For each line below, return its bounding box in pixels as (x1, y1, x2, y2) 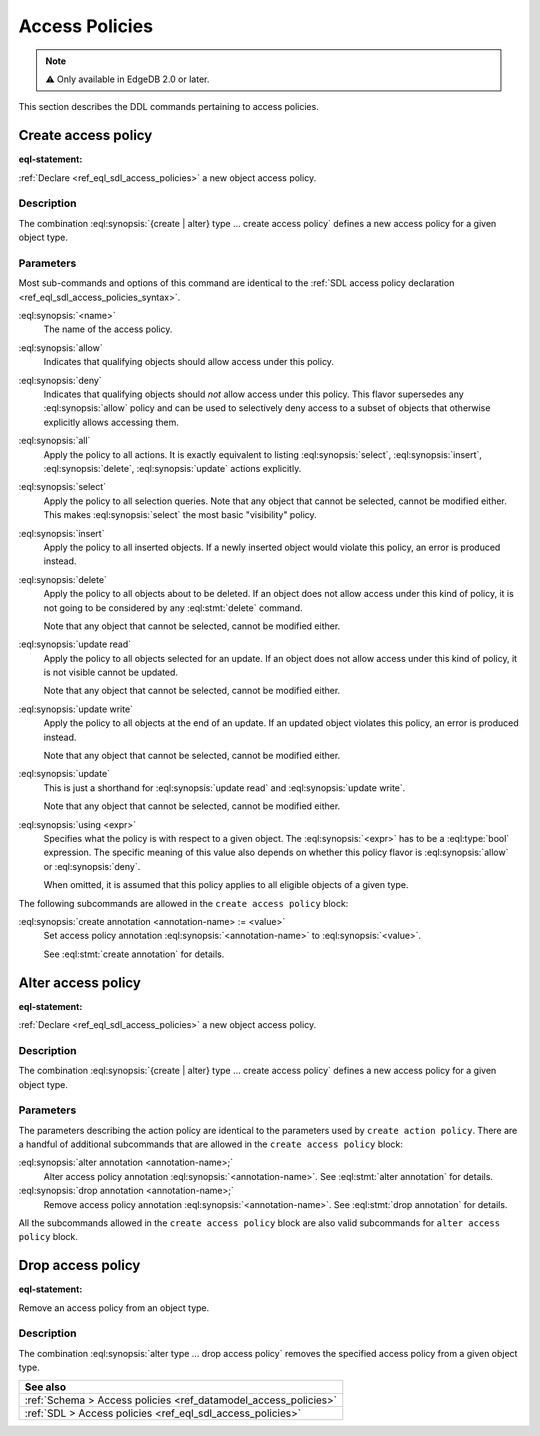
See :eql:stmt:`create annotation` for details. (43, 948, 225, 960)
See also (24, 1380, 67, 1394)
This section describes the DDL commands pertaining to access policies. (18, 101, 319, 113)
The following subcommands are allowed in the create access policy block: (18, 897, 349, 909)
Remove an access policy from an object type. (18, 1301, 210, 1314)
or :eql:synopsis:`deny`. (43, 860, 141, 872)
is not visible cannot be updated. (43, 666, 179, 679)
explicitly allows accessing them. (43, 416, 179, 428)
